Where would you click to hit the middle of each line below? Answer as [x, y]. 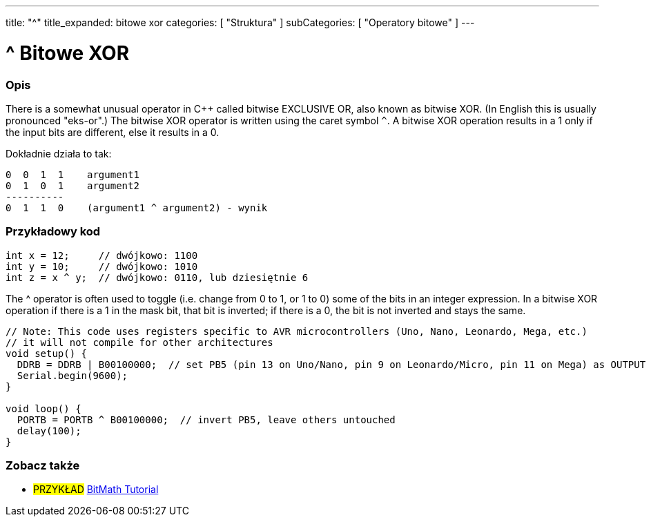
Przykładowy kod [53, 232]
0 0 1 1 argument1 [72, 174]
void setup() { [47, 353]
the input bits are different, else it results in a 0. [113, 132]
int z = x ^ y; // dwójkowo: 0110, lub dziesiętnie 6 [157, 277]
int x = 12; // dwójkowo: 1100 [102, 255]
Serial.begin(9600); [72, 375]
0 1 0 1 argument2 [72, 185]
